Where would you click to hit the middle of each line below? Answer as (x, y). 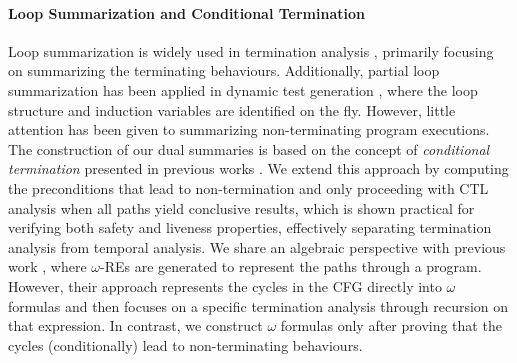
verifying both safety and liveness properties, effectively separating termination (250, 227)
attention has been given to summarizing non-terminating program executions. (249, 129)
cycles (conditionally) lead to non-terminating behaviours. (185, 344)
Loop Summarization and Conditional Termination (186, 12)
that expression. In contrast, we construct (135, 325)
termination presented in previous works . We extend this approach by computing (258, 168)
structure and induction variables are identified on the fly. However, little (232, 109)
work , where (47, 266)
